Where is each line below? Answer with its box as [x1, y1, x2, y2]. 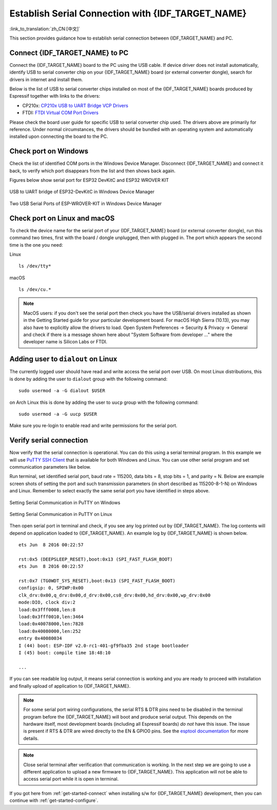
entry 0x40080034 [18, 635, 62, 641]
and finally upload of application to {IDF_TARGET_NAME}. [9, 683, 131, 689]
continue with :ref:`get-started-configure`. [9, 797, 98, 804]
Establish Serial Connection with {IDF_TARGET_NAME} [9, 8, 247, 19]
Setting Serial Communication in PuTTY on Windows [9, 499, 121, 506]
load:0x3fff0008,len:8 [18, 606, 76, 613]
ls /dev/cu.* [18, 287, 51, 292]
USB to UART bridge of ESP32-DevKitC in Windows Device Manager [9, 189, 155, 195]
